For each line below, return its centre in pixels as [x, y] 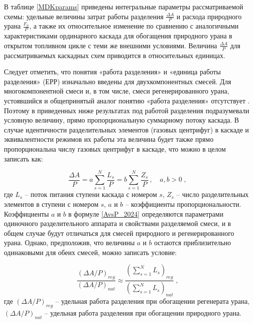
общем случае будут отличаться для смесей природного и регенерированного [119, 233]
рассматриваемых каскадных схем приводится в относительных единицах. [115, 55]
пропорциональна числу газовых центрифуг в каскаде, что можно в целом [115, 149]
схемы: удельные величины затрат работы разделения [84, 16]
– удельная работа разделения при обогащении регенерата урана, [152, 301]
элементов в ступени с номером [51, 204]
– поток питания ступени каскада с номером [91, 194]
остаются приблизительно [193, 242]
